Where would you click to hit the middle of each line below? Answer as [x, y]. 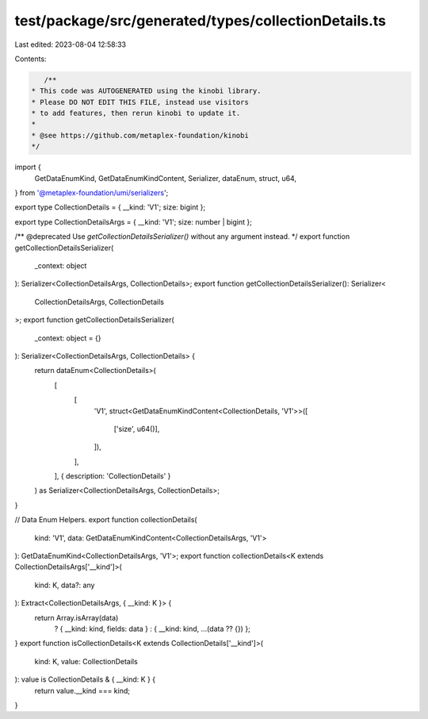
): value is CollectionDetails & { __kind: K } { [85, 679]
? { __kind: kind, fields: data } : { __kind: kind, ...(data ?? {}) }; [153, 629]
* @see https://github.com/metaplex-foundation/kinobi [140, 135]
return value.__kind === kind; [82, 690]
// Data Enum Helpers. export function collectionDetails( [106, 520]
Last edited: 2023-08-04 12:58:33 [71, 44]
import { [28, 167]
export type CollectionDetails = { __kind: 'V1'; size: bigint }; [110, 207]
